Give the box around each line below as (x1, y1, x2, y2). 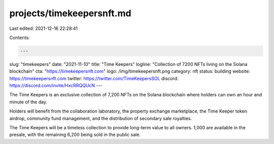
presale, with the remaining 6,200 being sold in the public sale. (9, 132, 141, 138)
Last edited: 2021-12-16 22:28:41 (9, 25, 78, 31)
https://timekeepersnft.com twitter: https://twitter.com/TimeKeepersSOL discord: (9, 75, 179, 81)
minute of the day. (9, 99, 48, 105)
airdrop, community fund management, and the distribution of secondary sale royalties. (9, 115, 192, 121)
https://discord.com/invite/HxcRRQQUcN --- (9, 83, 102, 89)
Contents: (9, 34, 30, 41)
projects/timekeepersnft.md (9, 8, 131, 19)
